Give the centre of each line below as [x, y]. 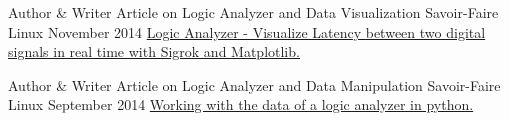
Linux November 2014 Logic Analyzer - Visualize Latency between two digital [247, 31]
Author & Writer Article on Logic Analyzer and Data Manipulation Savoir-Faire [254, 84]
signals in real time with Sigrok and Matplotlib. [154, 51]
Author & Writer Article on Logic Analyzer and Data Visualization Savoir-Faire [253, 12]
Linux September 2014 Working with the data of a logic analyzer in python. [241, 104]
